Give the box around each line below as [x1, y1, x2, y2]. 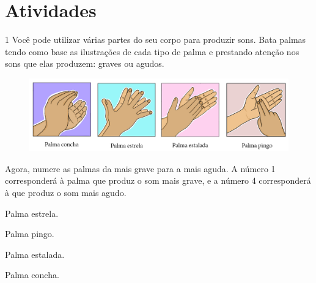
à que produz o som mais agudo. [5, 186, 127, 198]
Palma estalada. [5, 247, 65, 260]
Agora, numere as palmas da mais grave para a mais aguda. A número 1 [5, 162, 276, 175]
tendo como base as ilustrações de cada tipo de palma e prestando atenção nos [5, 45, 299, 58]
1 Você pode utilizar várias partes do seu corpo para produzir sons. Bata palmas [5, 33, 306, 46]
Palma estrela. [5, 206, 59, 219]
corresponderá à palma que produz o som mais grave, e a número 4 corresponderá [5, 174, 311, 187]
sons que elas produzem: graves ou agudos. [5, 57, 164, 70]
